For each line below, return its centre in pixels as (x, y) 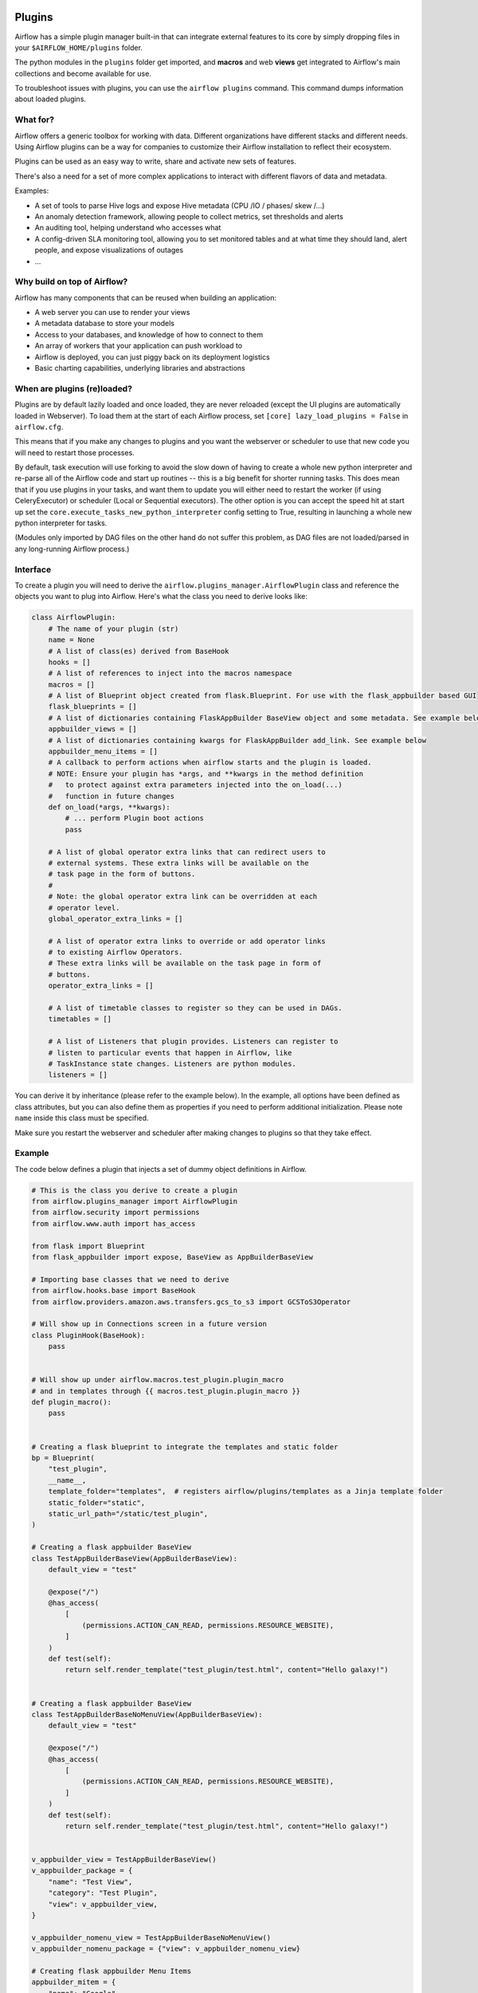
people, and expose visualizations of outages (109, 250)
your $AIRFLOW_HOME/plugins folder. (79, 47)
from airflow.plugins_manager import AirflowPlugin (135, 1201)
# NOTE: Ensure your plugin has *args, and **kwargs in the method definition (206, 774)
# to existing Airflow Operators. (116, 952)
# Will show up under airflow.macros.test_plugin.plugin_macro (158, 1380)
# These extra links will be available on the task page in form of (185, 963)
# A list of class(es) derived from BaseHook (139, 651)
